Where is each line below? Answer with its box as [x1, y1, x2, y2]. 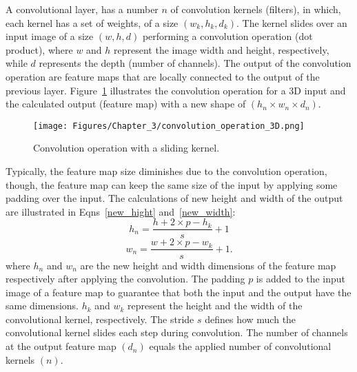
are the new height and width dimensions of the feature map [80, 258, 336, 272]
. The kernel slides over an [236, 15, 347, 30]
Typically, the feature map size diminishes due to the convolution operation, [6, 164, 327, 178]
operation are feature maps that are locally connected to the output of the [6, 69, 320, 83]
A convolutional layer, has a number [6, 2, 159, 16]
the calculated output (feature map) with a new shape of [6, 96, 246, 111]
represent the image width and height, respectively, [114, 42, 329, 56]
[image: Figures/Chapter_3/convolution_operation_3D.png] [33, 121, 305, 131]
